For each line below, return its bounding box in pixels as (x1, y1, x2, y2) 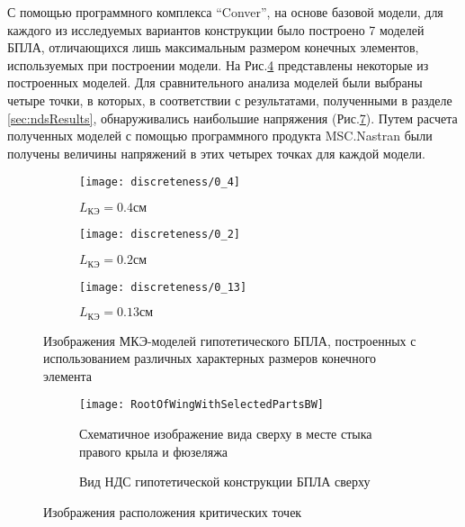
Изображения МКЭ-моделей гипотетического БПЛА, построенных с (43, 331, 416, 350)
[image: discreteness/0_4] (79, 176, 240, 189)
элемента (43, 366, 93, 385)
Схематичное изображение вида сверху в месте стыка (79, 424, 372, 443)
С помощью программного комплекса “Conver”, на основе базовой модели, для (7, 3, 443, 21)
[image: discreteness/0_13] (79, 280, 247, 294)
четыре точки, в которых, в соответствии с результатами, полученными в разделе (7, 90, 452, 109)
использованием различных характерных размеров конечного (43, 349, 377, 368)
